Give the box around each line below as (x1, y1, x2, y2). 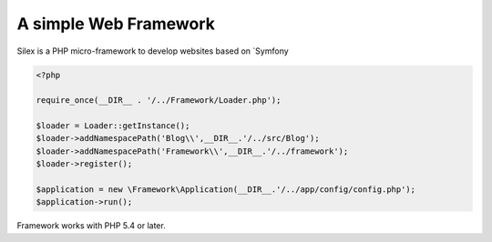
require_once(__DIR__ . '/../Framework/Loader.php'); (36, 96, 282, 106)
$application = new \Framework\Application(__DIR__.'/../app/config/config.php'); (36, 185, 416, 195)
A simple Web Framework (16, 14, 216, 34)
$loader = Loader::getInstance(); (36, 121, 190, 131)
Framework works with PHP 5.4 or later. (16, 220, 166, 231)
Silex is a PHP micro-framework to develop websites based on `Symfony (16, 45, 289, 56)
